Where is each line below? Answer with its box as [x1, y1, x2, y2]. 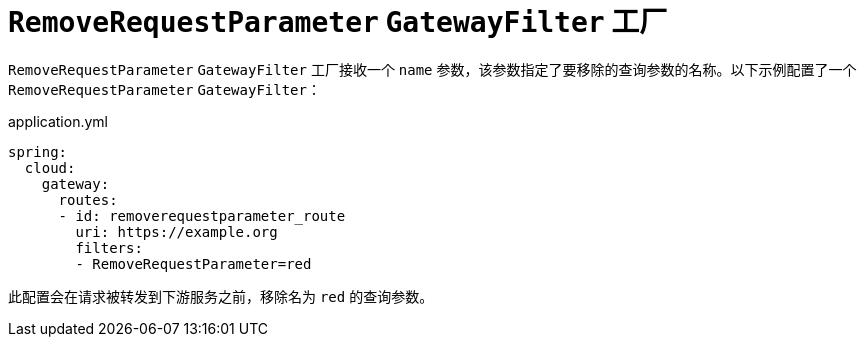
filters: [75, 239, 143, 256]
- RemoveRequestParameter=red [75, 255, 312, 272]
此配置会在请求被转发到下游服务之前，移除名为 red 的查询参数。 [8, 287, 434, 305]
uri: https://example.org [75, 223, 278, 240]
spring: [8, 143, 68, 160]
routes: [58, 191, 118, 208]
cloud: [24, 159, 76, 176]
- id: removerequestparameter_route [58, 207, 346, 224]
